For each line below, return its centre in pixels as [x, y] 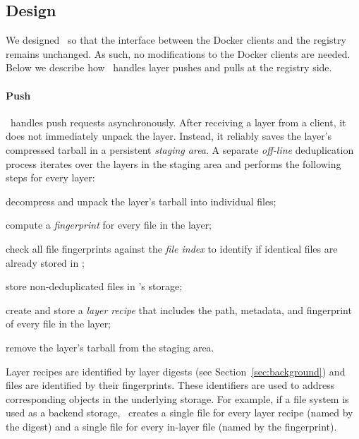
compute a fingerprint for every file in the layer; [109, 225]
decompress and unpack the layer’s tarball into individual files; [141, 201]
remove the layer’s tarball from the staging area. [110, 347]
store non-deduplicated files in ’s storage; [94, 286]
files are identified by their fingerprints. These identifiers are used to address [170, 385]
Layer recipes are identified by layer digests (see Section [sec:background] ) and [176, 371]
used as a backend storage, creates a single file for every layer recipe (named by [179, 413]
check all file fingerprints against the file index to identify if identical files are [172, 248]
